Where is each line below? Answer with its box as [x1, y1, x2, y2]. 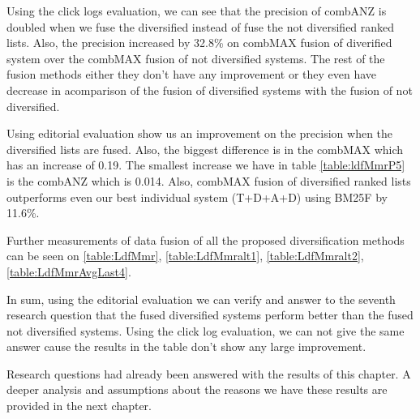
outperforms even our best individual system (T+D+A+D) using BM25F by [6, 188, 388, 205]
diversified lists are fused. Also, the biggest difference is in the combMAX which [6, 140, 404, 157]
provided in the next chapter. [6, 397, 152, 414]
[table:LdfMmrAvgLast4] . [6, 263, 131, 280]
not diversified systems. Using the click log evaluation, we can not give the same [6, 322, 405, 339]
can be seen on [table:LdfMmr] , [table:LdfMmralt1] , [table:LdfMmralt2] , [6, 247, 364, 264]
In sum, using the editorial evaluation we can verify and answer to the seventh [6, 290, 396, 307]
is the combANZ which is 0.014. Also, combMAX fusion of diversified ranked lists [6, 172, 411, 189]
